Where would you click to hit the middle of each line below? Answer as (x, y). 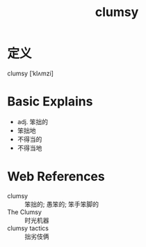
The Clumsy (24, 212)
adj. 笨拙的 (33, 121)
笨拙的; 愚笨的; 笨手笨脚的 (62, 204)
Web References (56, 177)
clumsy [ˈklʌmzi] (31, 73)
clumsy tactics (28, 228)
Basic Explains (50, 102)
